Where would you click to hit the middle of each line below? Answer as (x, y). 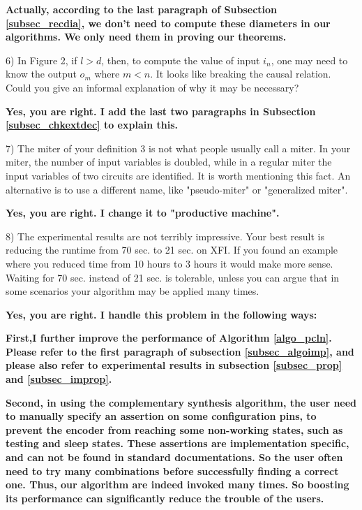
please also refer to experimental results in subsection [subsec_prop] (174, 365)
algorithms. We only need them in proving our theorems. (146, 37)
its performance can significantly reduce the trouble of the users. (165, 498)
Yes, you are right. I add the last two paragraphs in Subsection (161, 111)
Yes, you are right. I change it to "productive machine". (143, 213)
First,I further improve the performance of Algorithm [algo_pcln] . (169, 338)
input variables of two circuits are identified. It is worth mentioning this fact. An (178, 175)
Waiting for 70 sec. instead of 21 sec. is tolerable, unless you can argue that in (173, 277)
